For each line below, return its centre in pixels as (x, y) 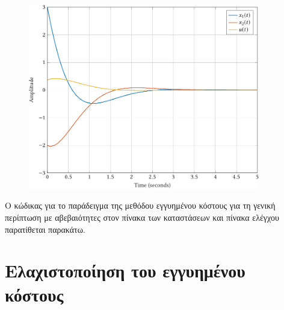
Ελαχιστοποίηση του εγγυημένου (125, 270)
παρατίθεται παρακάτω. (45, 229)
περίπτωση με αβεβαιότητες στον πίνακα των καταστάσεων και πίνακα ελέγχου (142, 217)
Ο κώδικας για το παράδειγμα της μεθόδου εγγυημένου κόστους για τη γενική (140, 205)
